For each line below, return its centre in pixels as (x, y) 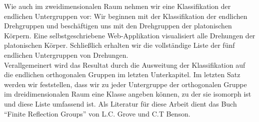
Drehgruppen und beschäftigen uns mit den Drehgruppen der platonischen (118, 26)
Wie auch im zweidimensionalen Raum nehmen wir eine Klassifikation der (117, 6)
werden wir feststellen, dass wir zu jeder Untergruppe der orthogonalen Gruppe (125, 84)
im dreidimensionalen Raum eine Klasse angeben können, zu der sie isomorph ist (128, 94)
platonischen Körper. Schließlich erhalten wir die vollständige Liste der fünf (119, 45)
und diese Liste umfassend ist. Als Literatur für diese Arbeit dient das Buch (120, 103)
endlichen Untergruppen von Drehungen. (66, 55)
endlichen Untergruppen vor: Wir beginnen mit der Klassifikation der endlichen (126, 16)
